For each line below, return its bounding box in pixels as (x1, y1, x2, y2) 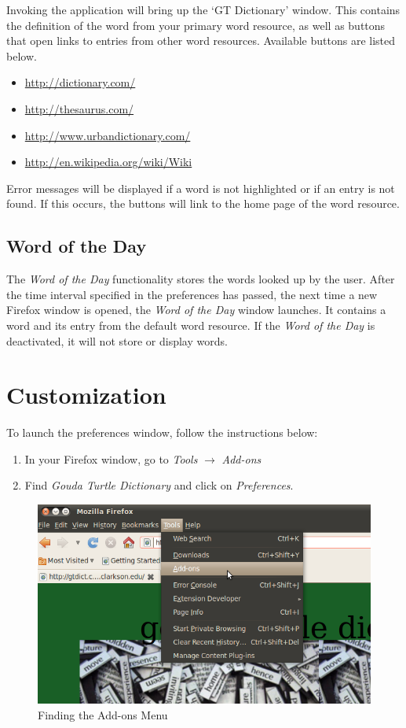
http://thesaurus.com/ (24, 100, 134, 116)
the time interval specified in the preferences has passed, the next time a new (6, 286, 378, 302)
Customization (6, 379, 166, 411)
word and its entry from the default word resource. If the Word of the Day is (6, 316, 375, 333)
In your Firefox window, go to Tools (24, 450, 198, 467)
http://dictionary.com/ (24, 74, 136, 91)
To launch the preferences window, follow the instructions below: (6, 424, 318, 441)
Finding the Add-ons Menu (38, 706, 168, 722)
